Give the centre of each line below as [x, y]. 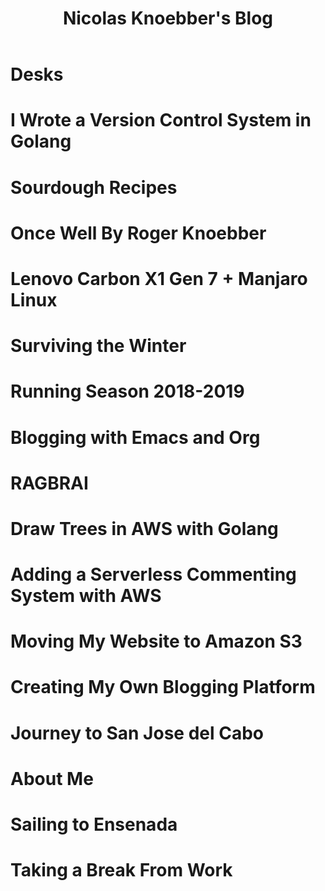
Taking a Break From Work [121, 870]
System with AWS [86, 596]
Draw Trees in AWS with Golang [144, 528]
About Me [52, 778]
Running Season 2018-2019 [127, 391]
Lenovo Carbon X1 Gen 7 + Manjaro [159, 278]
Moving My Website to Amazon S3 [156, 641]
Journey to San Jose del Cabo [137, 733]
